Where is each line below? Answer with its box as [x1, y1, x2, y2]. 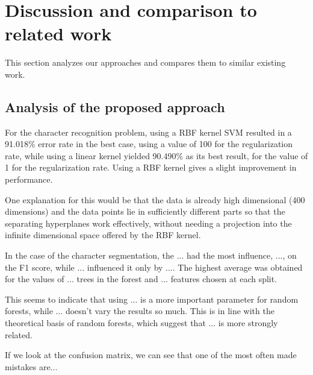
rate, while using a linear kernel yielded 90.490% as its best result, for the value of [5, 149, 308, 162]
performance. [5, 173, 53, 186]
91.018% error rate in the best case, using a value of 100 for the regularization [5, 137, 293, 150]
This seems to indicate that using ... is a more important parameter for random [5, 292, 299, 305]
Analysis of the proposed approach [5, 97, 225, 116]
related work [5, 21, 112, 46]
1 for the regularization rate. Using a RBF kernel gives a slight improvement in [5, 161, 297, 174]
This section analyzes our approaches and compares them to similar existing [5, 56, 286, 69]
